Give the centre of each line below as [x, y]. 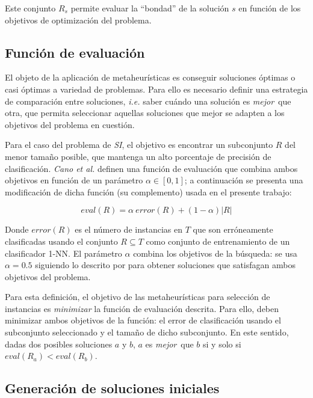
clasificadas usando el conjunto [61, 241]
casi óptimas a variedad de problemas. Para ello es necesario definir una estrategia [156, 89]
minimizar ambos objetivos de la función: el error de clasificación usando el [143, 320]
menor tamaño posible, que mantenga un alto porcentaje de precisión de [138, 156]
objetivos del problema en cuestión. [70, 124]
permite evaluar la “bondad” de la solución [150, 8]
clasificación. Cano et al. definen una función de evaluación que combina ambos [151, 168]
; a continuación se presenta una [244, 180]
